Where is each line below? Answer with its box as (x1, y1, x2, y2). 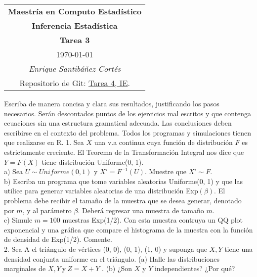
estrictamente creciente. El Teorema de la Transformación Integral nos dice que (4, 146, 244, 157)
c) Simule (4, 215, 33, 225)
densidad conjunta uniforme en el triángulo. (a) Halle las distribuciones (4, 253, 220, 264)
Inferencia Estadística (32, 20, 118, 31)
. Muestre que (144, 166, 187, 177)
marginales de (4, 263, 46, 274)
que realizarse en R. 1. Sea (4, 137, 84, 147)
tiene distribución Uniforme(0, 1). (42, 156, 144, 167)
